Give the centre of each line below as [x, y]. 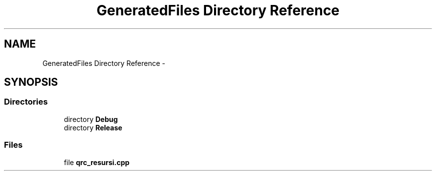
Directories [26, 102]
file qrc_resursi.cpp [97, 162]
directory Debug [91, 119]
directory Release [93, 127]
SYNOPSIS [31, 82]
